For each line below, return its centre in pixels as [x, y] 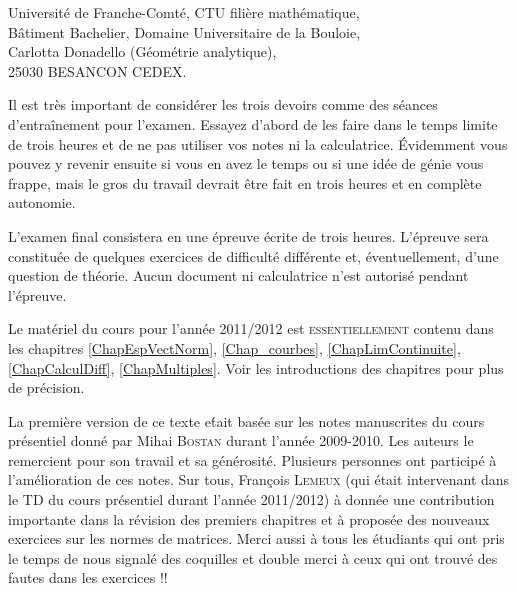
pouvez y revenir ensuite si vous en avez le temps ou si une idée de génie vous [246, 163]
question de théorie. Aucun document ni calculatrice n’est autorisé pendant [238, 275]
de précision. [46, 387]
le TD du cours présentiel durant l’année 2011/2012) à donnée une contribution [251, 499]
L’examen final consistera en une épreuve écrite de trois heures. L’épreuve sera [248, 235]
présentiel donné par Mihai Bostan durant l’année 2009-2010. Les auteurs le [241, 440]
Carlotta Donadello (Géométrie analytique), [142, 51]
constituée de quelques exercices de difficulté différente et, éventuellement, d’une [253, 255]
